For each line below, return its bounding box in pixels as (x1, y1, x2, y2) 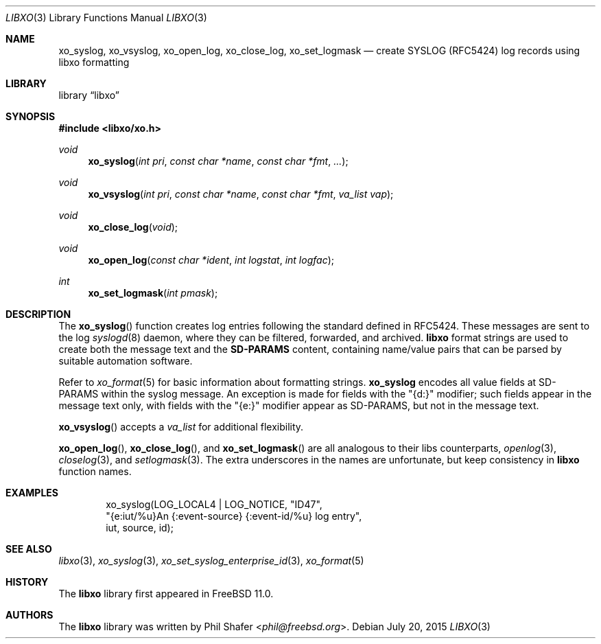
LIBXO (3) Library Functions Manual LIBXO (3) (5, 12, 207, 23)
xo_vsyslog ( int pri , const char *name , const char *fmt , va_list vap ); (88, 188, 394, 200)
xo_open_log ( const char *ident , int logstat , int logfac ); (88, 254, 334, 266)
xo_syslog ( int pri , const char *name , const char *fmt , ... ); (88, 155, 349, 167)
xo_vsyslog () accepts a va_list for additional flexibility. (58, 421, 304, 433)
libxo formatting (58, 56, 130, 68)
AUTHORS (5, 609, 54, 621)
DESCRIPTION (5, 308, 71, 320)
